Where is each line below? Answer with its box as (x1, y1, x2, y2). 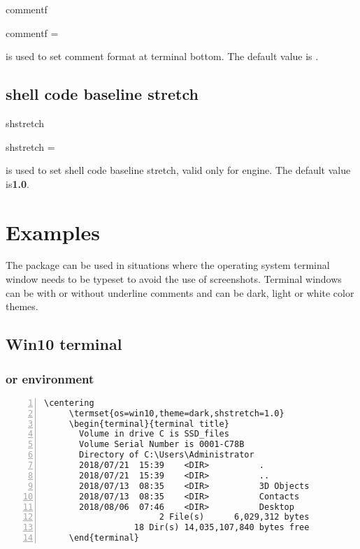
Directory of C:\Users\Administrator (79, 450, 254, 460)
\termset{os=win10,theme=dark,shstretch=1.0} (69, 408, 285, 418)
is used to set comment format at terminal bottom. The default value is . (6, 49, 319, 64)
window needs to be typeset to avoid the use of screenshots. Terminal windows (6, 272, 342, 286)
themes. (6, 299, 38, 314)
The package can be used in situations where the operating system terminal (6, 258, 330, 272)
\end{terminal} (69, 533, 140, 543)
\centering (44, 397, 94, 408)
